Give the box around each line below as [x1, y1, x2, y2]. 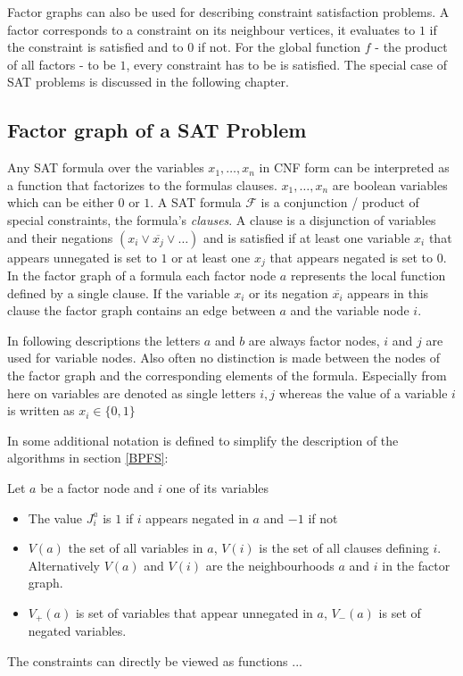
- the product [375, 38, 448, 56]
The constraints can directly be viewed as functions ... [7, 651, 302, 670]
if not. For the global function [197, 38, 361, 56]
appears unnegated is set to [7, 247, 157, 266]
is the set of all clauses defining [259, 538, 429, 557]
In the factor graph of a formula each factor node [7, 266, 277, 284]
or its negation [248, 283, 328, 302]
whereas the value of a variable [278, 383, 448, 402]
